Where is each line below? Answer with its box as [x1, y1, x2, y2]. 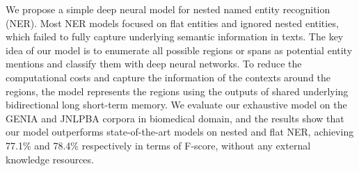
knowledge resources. [6, 152, 94, 166]
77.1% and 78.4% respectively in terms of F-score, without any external [6, 138, 311, 152]
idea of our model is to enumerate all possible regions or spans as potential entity [6, 42, 353, 57]
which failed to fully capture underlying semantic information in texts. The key [6, 29, 344, 44]
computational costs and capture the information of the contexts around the [6, 70, 331, 84]
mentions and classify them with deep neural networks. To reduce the [6, 56, 302, 71]
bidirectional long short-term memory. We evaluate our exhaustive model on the [6, 97, 347, 112]
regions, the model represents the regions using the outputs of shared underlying [6, 83, 349, 98]
